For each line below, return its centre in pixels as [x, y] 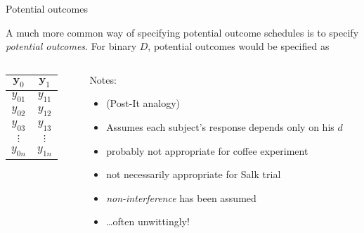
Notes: [103, 79]
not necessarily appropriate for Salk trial [194, 174]
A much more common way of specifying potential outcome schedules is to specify [182, 32]
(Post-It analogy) [143, 103]
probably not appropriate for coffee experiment [207, 150]
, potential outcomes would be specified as [239, 46]
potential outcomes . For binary [71, 46]
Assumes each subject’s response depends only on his [220, 126]
